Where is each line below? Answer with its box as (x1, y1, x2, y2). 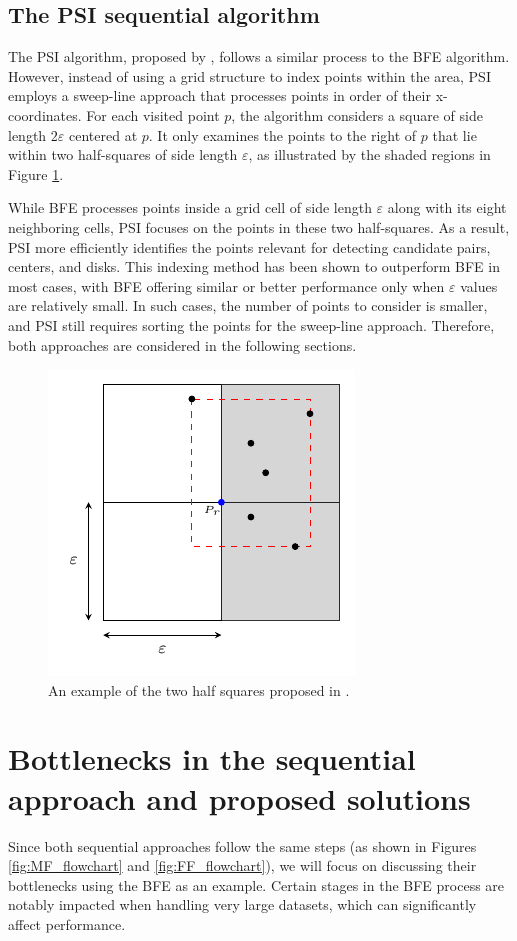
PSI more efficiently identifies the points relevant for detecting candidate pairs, (8, 236, 491, 257)
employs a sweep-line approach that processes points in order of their (8, 85, 431, 106)
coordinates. (8, 104, 82, 125)
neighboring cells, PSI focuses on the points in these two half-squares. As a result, (8, 216, 510, 237)
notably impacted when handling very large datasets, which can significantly (8, 894, 477, 915)
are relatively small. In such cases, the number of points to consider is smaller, (8, 295, 488, 316)
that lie (432, 124, 477, 145)
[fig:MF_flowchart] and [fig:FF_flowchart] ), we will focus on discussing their (8, 855, 477, 876)
